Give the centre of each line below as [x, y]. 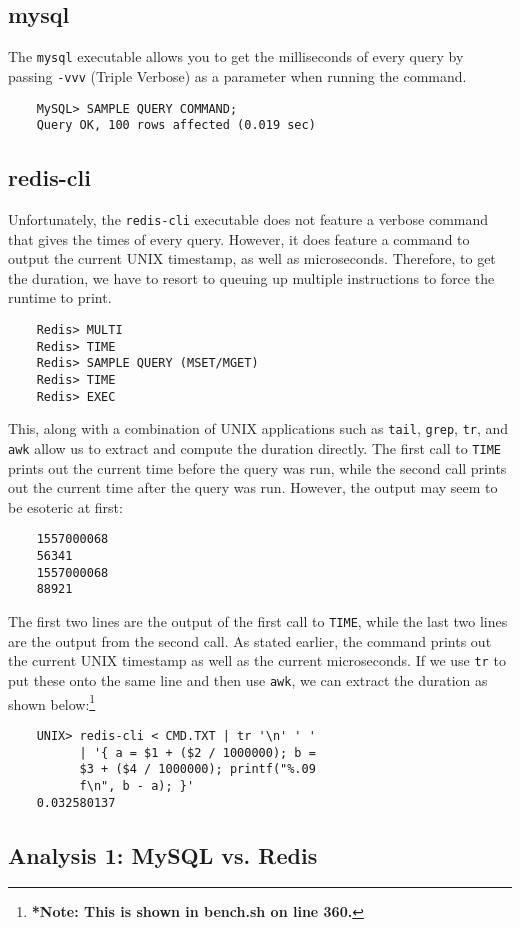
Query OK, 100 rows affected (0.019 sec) [176, 125]
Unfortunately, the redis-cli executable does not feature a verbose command [248, 219]
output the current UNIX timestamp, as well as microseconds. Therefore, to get [252, 258]
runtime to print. [60, 297]
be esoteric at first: [65, 506]
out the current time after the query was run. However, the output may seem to [253, 487]
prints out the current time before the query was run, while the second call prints [257, 467]
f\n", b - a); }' [137, 785]
